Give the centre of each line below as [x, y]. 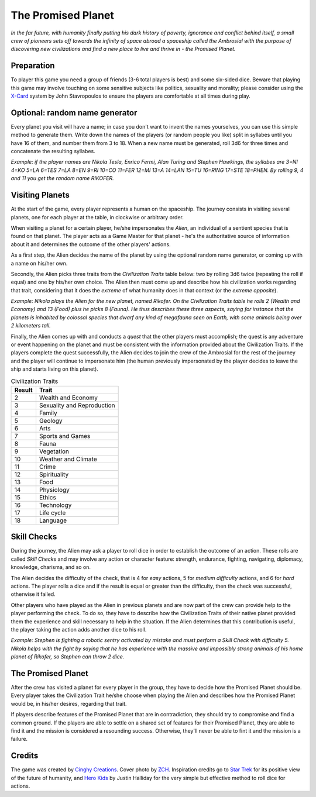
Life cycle [52, 513]
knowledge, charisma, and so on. [51, 567]
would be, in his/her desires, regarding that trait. [69, 703]
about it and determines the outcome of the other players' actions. [91, 244]
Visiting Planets [40, 195]
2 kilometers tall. [31, 326]
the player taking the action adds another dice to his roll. [79, 629]
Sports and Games [65, 436]
